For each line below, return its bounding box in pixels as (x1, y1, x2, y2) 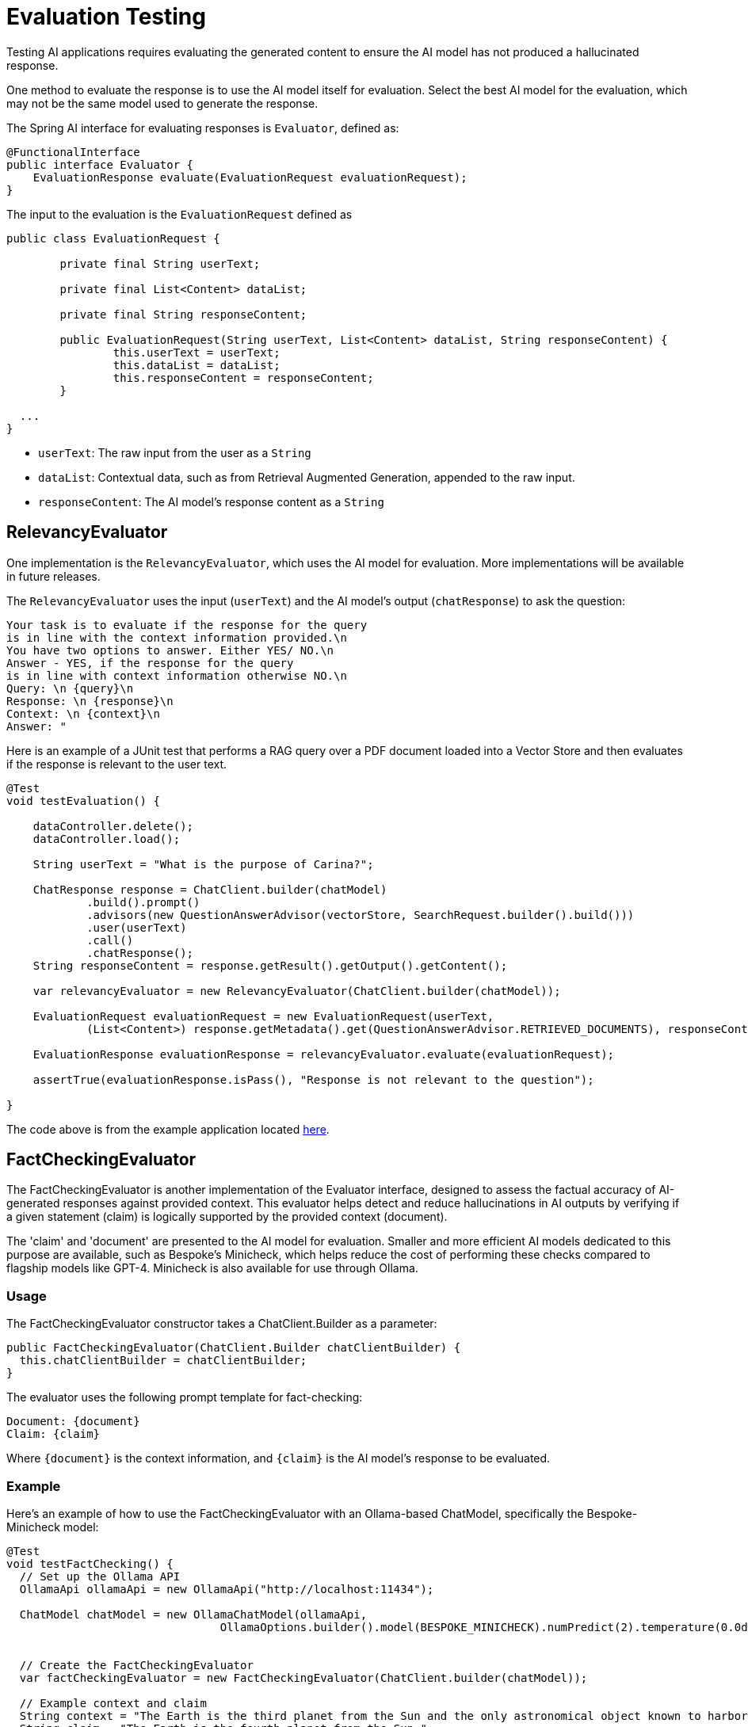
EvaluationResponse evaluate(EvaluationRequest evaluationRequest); (32, 170, 467, 184)
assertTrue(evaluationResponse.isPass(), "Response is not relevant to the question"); (32, 1073, 594, 1086)
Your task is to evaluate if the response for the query (6, 618, 368, 631)
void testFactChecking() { (6, 1557, 174, 1570)
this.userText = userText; (113, 345, 280, 359)
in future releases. (6, 569, 101, 583)
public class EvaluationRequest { (6, 231, 220, 245)
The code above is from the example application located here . (6, 1122, 330, 1136)
